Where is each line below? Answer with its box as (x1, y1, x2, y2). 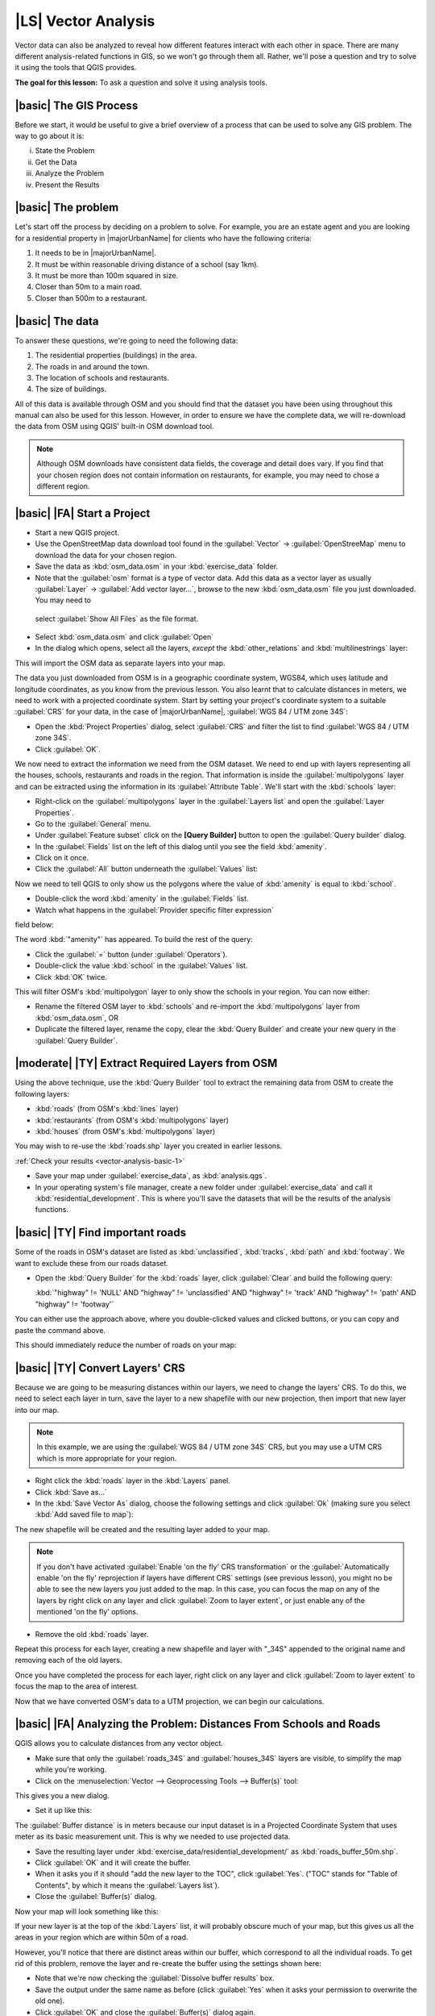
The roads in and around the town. (35, 361, 150, 371)
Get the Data (35, 157, 77, 167)
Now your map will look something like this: (14, 1906, 159, 1916)
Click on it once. (35, 853, 89, 863)
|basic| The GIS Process (14, 98, 139, 112)
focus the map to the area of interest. (14, 1681, 139, 1691)
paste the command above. (14, 1325, 106, 1335)
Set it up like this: (35, 1806, 93, 1815)
